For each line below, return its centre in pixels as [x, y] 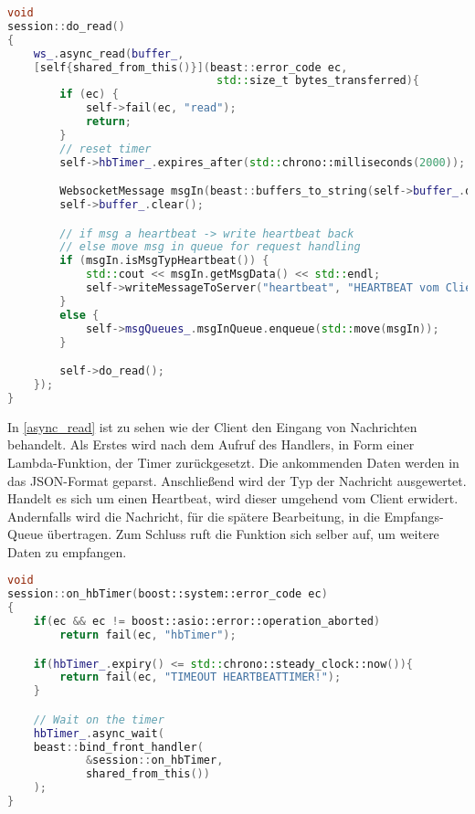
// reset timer [106, 148]
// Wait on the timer [99, 719]
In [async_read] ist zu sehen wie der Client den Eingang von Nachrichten [212, 426]
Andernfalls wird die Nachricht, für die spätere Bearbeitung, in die [194, 516]
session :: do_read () [66, 26]
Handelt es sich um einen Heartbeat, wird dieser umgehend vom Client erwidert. [233, 498]
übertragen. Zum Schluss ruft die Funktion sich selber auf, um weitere [243, 534]
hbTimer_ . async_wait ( [99, 733]
